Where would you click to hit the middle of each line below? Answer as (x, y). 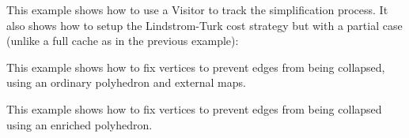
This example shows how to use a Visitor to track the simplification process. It (197, 9)
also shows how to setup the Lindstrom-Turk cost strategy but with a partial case (204, 25)
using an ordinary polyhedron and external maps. (126, 82)
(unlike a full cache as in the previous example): (123, 41)
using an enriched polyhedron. (80, 124)
